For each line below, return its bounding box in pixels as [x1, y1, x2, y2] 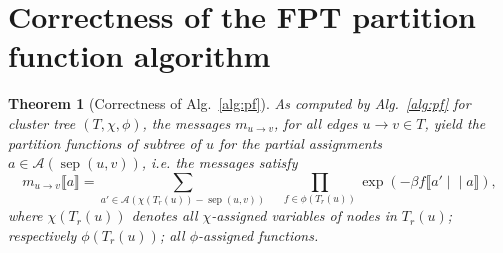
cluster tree [8, 112, 76, 133]
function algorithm [8, 35, 271, 76]
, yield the [424, 112, 486, 133]
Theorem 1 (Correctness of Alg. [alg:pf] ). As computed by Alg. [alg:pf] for [8, 93, 471, 114]
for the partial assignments [218, 132, 383, 153]
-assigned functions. [198, 224, 319, 245]
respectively [8, 224, 77, 245]
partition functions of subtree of [8, 132, 201, 153]
